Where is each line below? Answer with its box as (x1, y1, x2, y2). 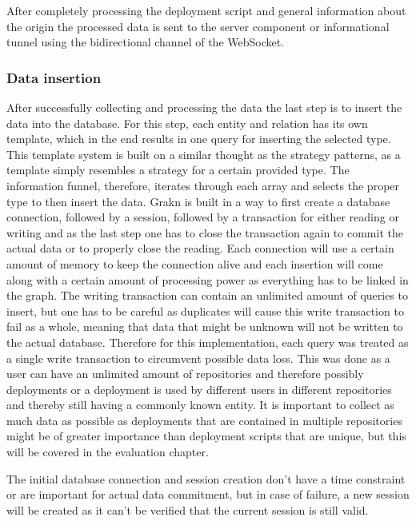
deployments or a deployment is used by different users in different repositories (6, 380, 392, 397)
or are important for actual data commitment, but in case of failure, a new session (6, 486, 410, 503)
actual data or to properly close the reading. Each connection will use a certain (6, 240, 394, 257)
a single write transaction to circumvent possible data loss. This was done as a (6, 349, 390, 366)
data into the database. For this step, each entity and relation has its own (6, 114, 368, 131)
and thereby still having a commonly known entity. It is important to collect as (6, 396, 394, 413)
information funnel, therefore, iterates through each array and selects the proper (6, 177, 400, 193)
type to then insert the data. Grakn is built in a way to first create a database (6, 193, 390, 209)
